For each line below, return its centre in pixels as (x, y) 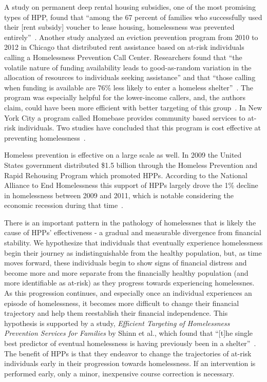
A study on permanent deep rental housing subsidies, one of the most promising (130, 7)
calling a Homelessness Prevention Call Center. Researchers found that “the (123, 57)
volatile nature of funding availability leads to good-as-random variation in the (128, 67)
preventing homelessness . (45, 137)
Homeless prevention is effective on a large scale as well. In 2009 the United (123, 155)
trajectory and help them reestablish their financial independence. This (116, 313)
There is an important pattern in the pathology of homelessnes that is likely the (130, 222)
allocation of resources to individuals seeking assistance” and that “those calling (130, 77)
